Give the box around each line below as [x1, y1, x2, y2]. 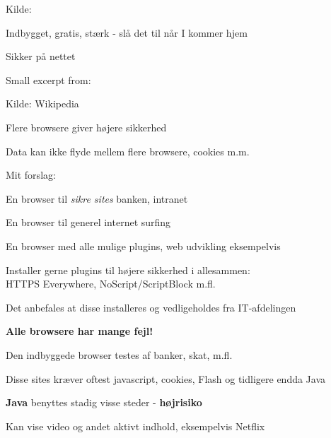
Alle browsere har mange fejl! [6, 324, 153, 338]
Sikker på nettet [6, 49, 76, 64]
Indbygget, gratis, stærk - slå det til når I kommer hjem [6, 25, 248, 40]
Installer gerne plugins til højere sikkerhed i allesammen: [6, 262, 250, 277]
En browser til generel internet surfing [6, 215, 171, 230]
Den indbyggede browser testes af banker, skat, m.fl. [6, 347, 233, 362]
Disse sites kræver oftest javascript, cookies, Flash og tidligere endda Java [6, 371, 326, 386]
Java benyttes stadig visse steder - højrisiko [6, 395, 202, 410]
